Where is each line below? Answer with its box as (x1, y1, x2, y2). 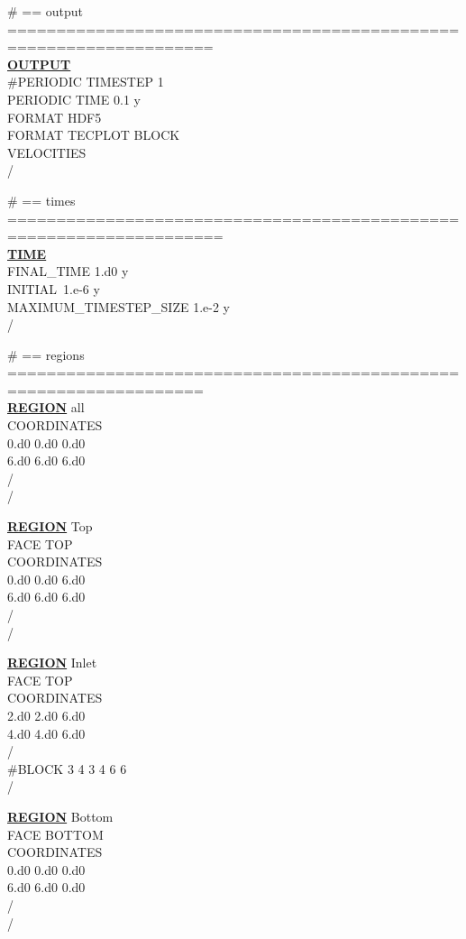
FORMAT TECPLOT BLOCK (7, 125, 180, 144)
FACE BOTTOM (7, 824, 104, 843)
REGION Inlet (7, 653, 97, 672)
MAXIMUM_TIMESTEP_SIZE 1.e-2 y (7, 297, 230, 316)
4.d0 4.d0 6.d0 (7, 723, 86, 742)
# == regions (7, 345, 85, 364)
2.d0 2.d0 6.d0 (7, 705, 86, 724)
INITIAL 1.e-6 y (7, 279, 100, 298)
